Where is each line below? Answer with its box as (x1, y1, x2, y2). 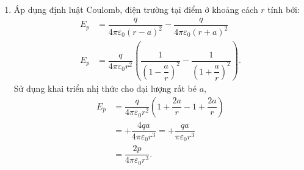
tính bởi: (267, 3, 300, 15)
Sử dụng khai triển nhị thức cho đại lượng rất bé (13, 82, 197, 94)
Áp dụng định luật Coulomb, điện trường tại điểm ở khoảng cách (13, 3, 258, 15)
